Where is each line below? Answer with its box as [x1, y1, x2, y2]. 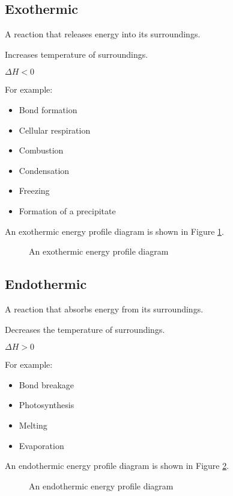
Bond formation [19, 103, 77, 116]
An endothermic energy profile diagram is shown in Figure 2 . [5, 459, 229, 472]
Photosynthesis [19, 398, 74, 411]
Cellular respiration [19, 123, 91, 136]
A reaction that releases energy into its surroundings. [5, 28, 201, 40]
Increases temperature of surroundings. [5, 48, 148, 60]
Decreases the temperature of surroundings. [5, 323, 165, 335]
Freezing [19, 184, 50, 197]
